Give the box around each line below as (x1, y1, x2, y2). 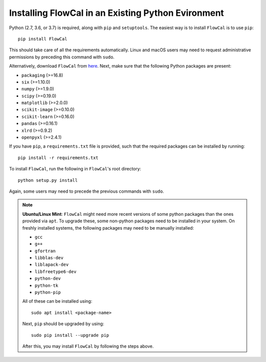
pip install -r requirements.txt (18, 155, 99, 161)
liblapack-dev (34, 262, 69, 268)
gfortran (34, 248, 56, 254)
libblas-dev (34, 255, 64, 261)
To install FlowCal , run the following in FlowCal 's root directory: (9, 166, 141, 172)
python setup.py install (18, 177, 78, 183)
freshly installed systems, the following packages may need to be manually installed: (22, 225, 194, 231)
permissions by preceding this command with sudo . (9, 54, 115, 60)
